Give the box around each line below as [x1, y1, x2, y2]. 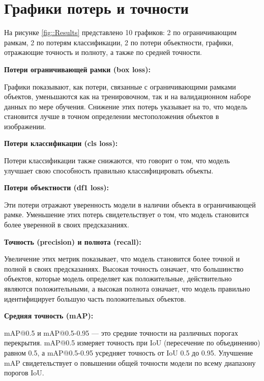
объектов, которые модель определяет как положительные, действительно [4, 273, 232, 284]
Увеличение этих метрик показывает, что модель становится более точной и [4, 253, 240, 264]
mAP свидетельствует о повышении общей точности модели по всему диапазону [4, 357, 256, 368]
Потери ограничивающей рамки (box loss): [4, 64, 151, 74]
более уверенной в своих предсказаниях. [4, 219, 129, 230]
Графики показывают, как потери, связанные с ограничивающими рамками [4, 81, 236, 92]
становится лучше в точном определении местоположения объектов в [4, 111, 219, 122]
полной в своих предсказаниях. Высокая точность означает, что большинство [4, 263, 244, 274]
